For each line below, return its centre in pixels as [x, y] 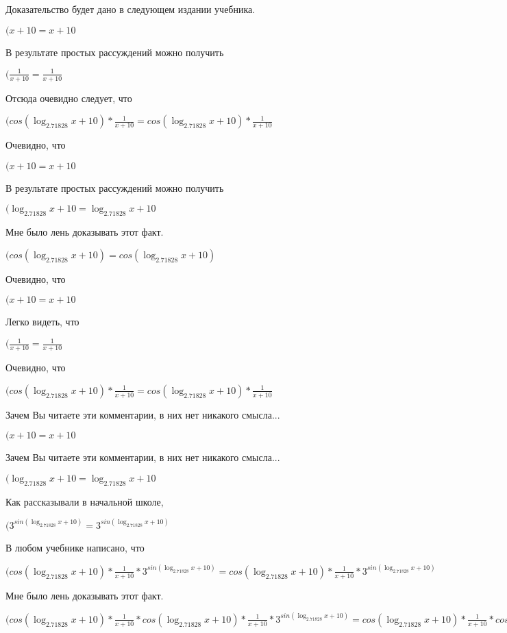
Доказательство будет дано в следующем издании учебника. [131, 9]
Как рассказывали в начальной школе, [85, 501]
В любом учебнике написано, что [75, 547]
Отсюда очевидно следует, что [69, 98]
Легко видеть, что [42, 322]
